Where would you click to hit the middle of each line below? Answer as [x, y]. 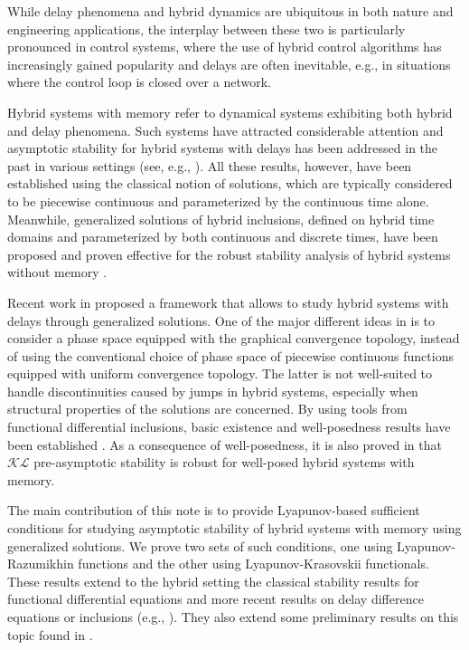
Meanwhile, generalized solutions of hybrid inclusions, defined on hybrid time [221, 219]
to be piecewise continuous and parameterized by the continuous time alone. [218, 201]
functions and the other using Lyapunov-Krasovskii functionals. [253, 564]
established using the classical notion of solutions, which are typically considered [230, 183]
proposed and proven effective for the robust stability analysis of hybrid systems [229, 254]
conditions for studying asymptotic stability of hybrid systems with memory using [234, 528]
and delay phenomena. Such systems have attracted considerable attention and [225, 130]
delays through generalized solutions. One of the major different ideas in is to [221, 320]
